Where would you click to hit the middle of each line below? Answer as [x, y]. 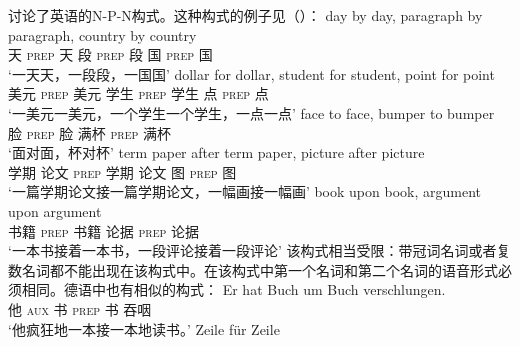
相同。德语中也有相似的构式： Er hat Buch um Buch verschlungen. [233, 289]
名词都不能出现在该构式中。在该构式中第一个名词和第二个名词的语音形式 [259, 269]
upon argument [55, 210]
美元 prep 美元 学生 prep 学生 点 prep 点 [138, 93]
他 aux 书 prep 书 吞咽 [80, 308]
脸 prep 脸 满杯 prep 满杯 [89, 132]
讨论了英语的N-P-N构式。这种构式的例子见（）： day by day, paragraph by [245, 15]
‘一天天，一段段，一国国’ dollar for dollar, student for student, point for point [251, 73]
